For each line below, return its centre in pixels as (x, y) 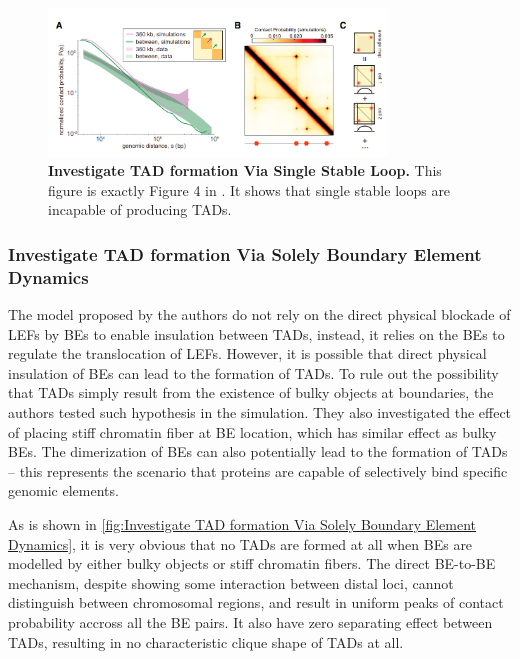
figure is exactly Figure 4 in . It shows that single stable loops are (249, 189)
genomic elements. (63, 490)
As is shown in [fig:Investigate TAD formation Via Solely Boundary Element (242, 524)
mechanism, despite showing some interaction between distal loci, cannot (231, 582)
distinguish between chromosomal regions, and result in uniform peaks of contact (256, 602)
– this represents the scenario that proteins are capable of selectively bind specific (258, 470)
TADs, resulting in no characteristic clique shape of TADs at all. (206, 641)
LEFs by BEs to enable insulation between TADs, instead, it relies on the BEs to (256, 333)
